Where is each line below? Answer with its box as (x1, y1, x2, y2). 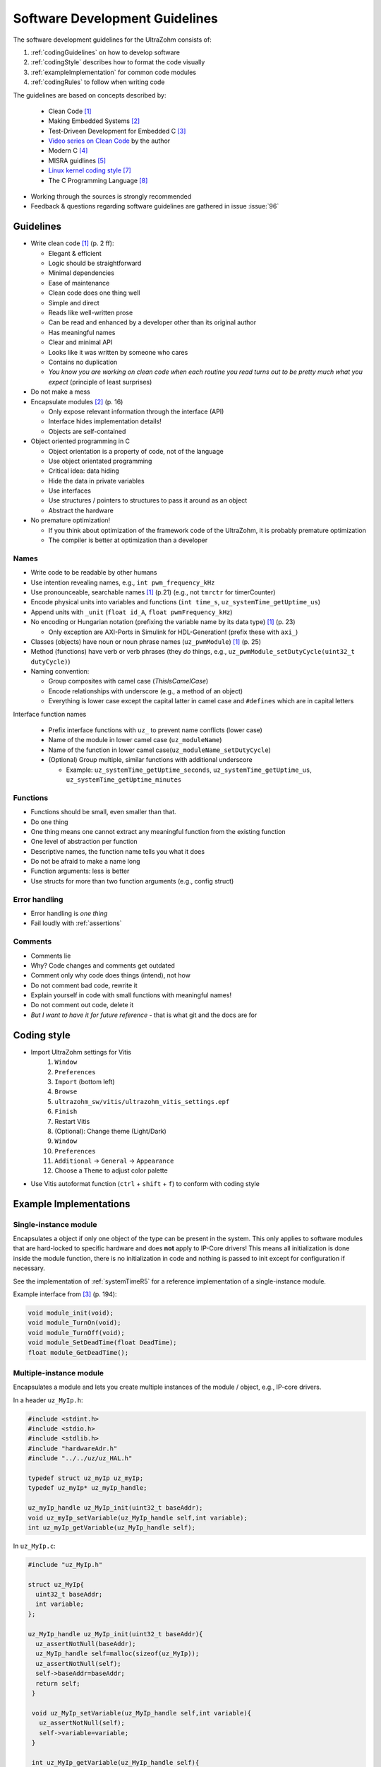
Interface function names (13, 710, 87, 718)
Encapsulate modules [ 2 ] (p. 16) (30, 397, 123, 406)
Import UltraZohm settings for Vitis (30, 1047, 132, 1056)
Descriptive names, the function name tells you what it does (30, 847, 205, 855)
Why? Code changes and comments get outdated (30, 961, 176, 970)
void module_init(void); (28, 1308, 114, 1317)
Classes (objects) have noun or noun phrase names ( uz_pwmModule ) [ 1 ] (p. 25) (30, 637, 261, 646)
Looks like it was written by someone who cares (48, 348, 188, 356)
